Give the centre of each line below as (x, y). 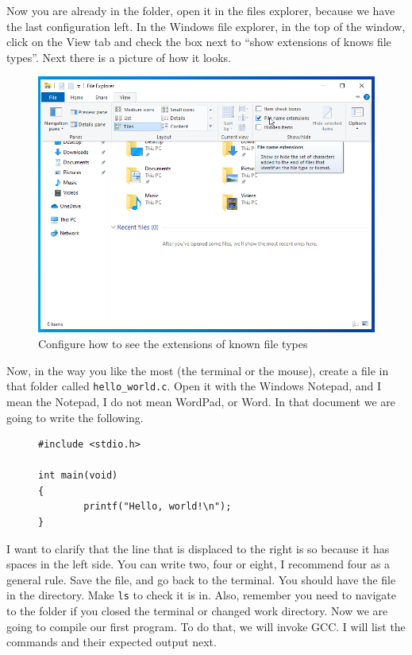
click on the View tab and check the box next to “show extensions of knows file (199, 42)
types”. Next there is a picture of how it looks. (119, 57)
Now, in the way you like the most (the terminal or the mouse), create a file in (198, 370)
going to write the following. (75, 417)
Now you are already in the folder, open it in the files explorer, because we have (201, 10)
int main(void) (78, 476)
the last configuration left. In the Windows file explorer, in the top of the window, (206, 26)
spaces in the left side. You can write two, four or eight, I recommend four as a (198, 564)
